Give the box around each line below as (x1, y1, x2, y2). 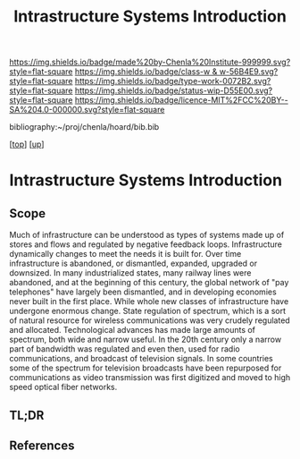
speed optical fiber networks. (9, 382, 118, 393)
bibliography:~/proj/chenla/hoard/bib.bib (9, 122, 160, 132)
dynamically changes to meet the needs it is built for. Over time (9, 249, 242, 259)
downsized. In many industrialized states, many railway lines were (9, 268, 252, 278)
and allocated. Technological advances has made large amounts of (9, 325, 256, 336)
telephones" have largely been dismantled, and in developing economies (9, 286, 277, 297)
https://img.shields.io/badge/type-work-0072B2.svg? (74, 76, 271, 87)
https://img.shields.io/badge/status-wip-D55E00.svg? (74, 85, 273, 96)
